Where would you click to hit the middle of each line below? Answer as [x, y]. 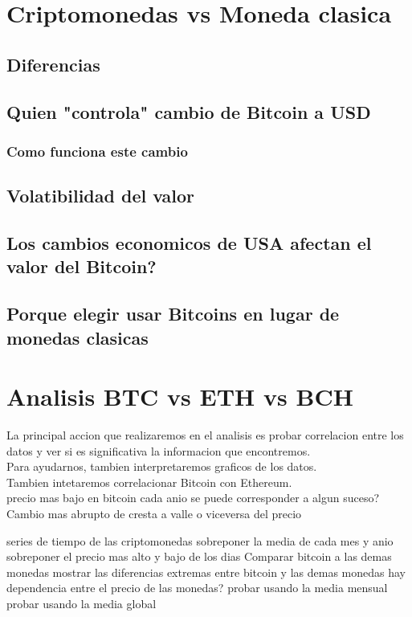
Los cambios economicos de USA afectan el [189, 242]
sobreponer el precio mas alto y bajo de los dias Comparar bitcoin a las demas [199, 556]
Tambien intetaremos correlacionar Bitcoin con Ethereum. [149, 482]
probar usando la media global [82, 603]
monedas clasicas [78, 337]
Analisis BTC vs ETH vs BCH [180, 396]
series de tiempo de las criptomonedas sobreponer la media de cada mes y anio [200, 540]
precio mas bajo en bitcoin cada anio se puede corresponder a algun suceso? [193, 498]
